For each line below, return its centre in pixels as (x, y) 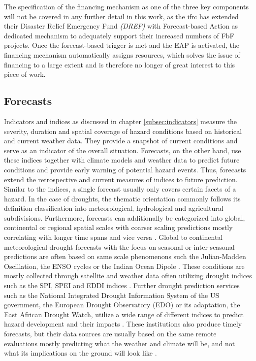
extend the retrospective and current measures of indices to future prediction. (121, 179)
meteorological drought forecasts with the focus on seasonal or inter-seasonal (119, 246)
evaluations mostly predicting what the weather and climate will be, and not (120, 343)
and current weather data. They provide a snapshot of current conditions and (121, 141)
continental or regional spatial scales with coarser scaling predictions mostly (118, 227)
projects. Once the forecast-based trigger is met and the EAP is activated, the (122, 45)
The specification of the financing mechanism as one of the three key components (126, 6)
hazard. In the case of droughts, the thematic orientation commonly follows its (122, 198)
